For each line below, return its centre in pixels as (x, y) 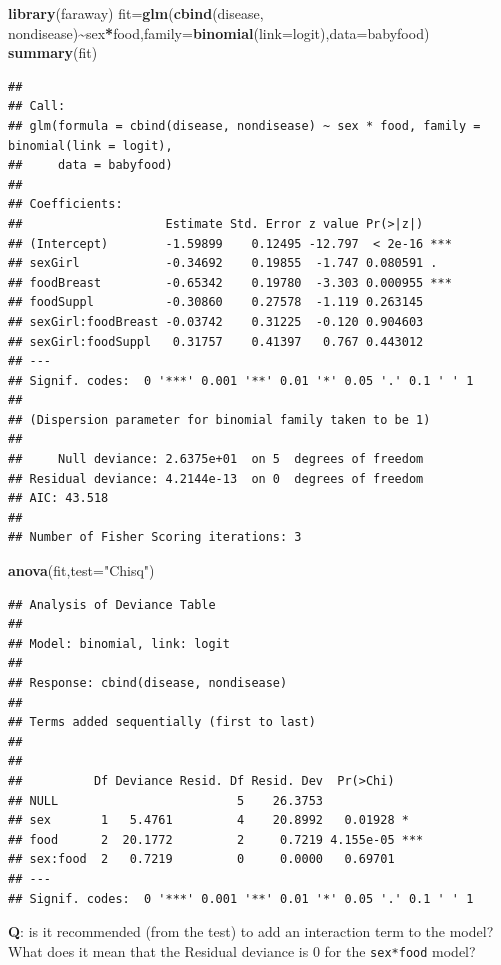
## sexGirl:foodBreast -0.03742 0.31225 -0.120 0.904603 (216, 321)
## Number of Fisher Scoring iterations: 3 (155, 537)
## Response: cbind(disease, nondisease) (148, 683)
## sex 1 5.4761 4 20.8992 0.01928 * (208, 820)
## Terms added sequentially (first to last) (162, 722)
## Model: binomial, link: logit (119, 643)
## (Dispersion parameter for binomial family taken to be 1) (219, 419)
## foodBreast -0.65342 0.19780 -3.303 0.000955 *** (230, 282)
